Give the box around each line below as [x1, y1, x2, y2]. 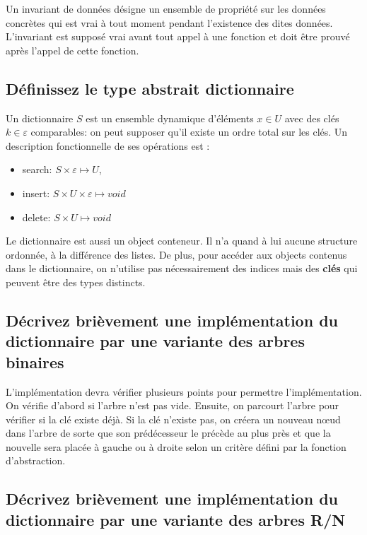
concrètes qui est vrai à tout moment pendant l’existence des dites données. [6, 15, 333, 30]
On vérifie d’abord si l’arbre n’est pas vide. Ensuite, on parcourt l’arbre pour [6, 398, 339, 413]
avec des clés [284, 110, 339, 125]
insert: [22, 185, 50, 200]
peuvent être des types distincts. [6, 274, 146, 289]
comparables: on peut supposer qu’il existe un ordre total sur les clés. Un [30, 124, 348, 139]
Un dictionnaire [6, 110, 74, 125]
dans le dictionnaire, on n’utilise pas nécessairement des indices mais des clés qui [6, 261, 358, 276]
